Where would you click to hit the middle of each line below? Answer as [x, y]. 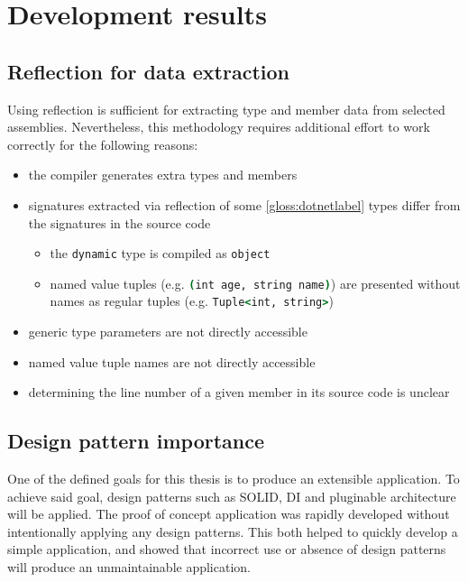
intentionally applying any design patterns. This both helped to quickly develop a [233, 531]
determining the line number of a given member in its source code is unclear [239, 392]
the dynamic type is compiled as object [160, 253]
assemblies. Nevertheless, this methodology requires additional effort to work [219, 127]
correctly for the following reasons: [103, 144]
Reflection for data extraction [149, 71]
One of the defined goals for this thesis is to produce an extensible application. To [234, 479]
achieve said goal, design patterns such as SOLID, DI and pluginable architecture [232, 496]
